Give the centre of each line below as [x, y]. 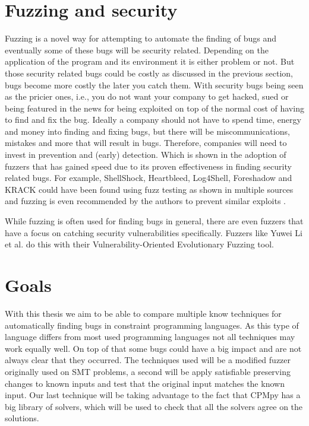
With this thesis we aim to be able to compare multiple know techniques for [143, 313]
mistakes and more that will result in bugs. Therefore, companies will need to [146, 143]
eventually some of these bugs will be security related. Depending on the [137, 50]
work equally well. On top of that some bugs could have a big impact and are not [153, 348]
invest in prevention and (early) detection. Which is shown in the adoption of [146, 155]
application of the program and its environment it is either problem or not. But [150, 61]
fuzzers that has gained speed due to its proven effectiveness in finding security [148, 166]
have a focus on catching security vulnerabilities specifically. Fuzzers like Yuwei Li [154, 232]
